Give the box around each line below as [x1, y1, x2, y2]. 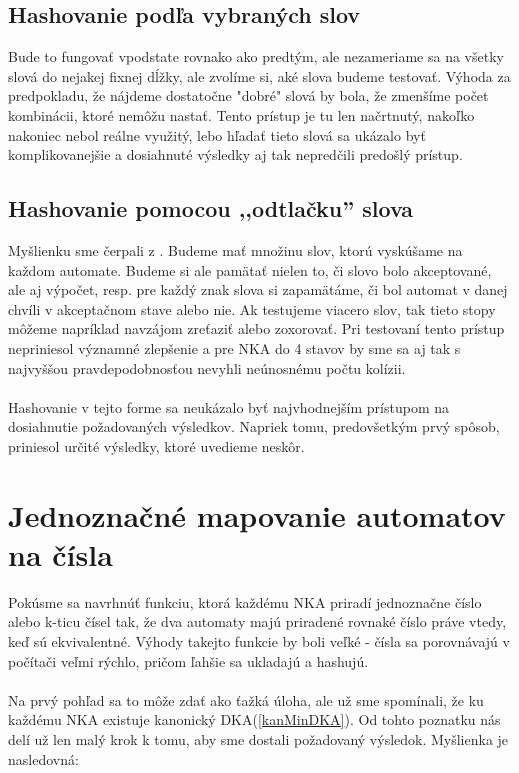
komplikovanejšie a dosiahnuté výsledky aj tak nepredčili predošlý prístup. [8, 144, 463, 165]
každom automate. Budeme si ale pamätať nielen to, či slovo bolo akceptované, [8, 259, 492, 280]
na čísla [8, 533, 113, 574]
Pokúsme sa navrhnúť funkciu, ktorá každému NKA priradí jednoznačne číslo [8, 591, 482, 612]
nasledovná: [8, 748, 79, 769]
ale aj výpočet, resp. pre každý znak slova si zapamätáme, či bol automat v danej [8, 279, 508, 300]
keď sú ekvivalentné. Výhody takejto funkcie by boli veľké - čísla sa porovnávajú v [8, 631, 510, 651]
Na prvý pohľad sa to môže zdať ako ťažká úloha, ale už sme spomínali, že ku [8, 689, 484, 710]
